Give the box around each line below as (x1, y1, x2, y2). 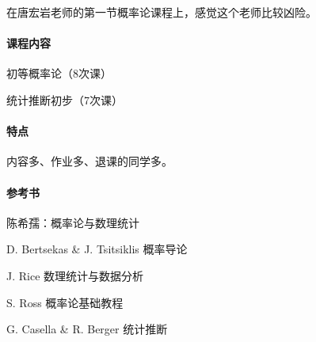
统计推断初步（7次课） (6, 91, 123, 108)
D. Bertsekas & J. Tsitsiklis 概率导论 (6, 241, 188, 257)
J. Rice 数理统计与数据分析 (6, 267, 144, 283)
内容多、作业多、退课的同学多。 (6, 153, 173, 169)
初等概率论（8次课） (6, 65, 112, 82)
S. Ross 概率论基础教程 (6, 294, 124, 310)
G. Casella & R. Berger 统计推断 (6, 321, 168, 337)
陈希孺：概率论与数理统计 (6, 214, 139, 230)
